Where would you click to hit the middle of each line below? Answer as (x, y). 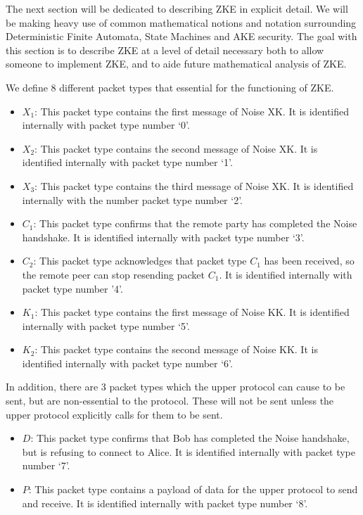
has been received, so (309, 261)
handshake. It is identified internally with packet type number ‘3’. (163, 237)
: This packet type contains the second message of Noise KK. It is (176, 349)
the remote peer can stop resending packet (114, 274)
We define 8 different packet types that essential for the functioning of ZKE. (170, 87)
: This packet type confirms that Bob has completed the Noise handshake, (190, 438)
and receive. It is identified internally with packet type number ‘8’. (165, 503)
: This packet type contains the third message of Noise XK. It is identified (194, 185)
